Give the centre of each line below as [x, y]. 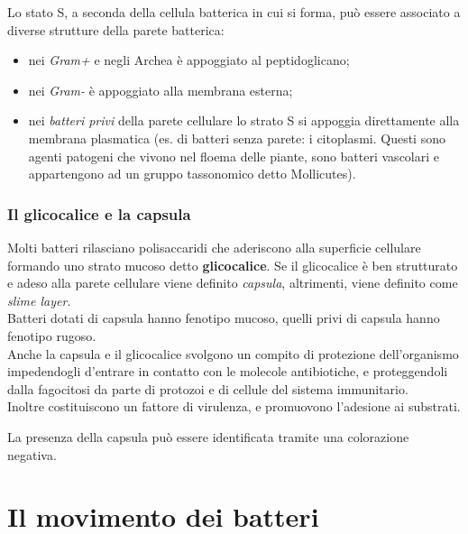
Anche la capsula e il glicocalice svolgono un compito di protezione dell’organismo [233, 353]
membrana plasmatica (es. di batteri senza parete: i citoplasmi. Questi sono [237, 138]
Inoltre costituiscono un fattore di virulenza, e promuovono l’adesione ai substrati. [234, 406]
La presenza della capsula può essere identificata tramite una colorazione [208, 436]
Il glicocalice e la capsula [99, 213]
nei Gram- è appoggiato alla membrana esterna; [161, 90]
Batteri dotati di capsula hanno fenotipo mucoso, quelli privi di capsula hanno [224, 318]
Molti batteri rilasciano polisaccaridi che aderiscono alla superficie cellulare [214, 247]
